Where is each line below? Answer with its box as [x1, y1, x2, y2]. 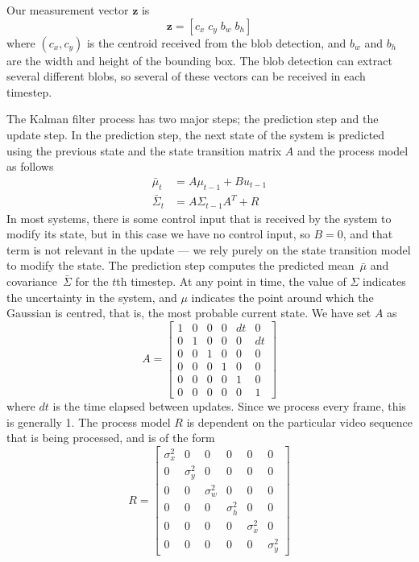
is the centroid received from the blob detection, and [86, 34, 346, 51]
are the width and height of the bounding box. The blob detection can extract [6, 52, 392, 68]
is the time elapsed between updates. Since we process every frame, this [52, 397, 406, 414]
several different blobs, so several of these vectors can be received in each [6, 68, 366, 85]
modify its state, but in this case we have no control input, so [6, 225, 310, 242]
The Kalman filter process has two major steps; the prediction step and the [6, 110, 379, 127]
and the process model [297, 142, 409, 159]
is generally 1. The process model [6, 413, 171, 430]
